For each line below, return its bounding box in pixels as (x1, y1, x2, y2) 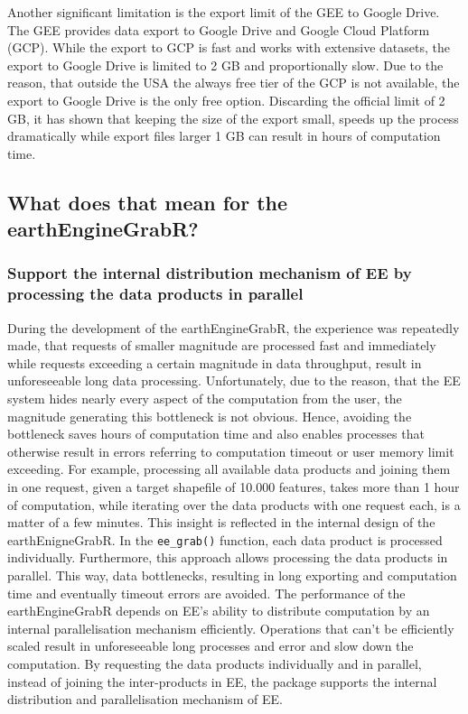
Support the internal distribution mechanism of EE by (7, 262, 412, 284)
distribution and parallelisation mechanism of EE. (7, 690, 283, 709)
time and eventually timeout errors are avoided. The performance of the (7, 583, 406, 602)
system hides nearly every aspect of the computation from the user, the (7, 389, 402, 408)
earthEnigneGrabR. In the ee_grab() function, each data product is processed (7, 530, 443, 549)
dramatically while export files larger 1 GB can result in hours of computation (7, 126, 441, 145)
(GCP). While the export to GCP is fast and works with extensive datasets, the (7, 38, 450, 57)
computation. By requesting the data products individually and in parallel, (7, 654, 422, 672)
